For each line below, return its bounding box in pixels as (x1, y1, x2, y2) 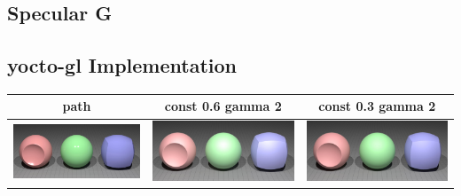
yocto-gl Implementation (7, 51, 237, 79)
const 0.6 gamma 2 (164, 97, 282, 115)
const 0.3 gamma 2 (318, 97, 436, 115)
